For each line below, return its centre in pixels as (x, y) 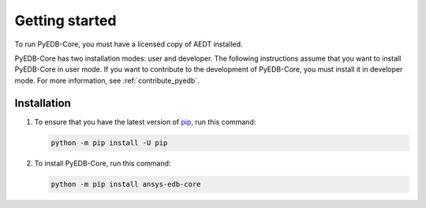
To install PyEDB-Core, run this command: (103, 163)
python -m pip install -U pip (109, 143)
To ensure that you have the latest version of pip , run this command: (145, 121)
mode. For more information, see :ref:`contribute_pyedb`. (107, 80)
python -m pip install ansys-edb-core (126, 184)
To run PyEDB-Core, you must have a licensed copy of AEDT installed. (129, 44)
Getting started (65, 20)
